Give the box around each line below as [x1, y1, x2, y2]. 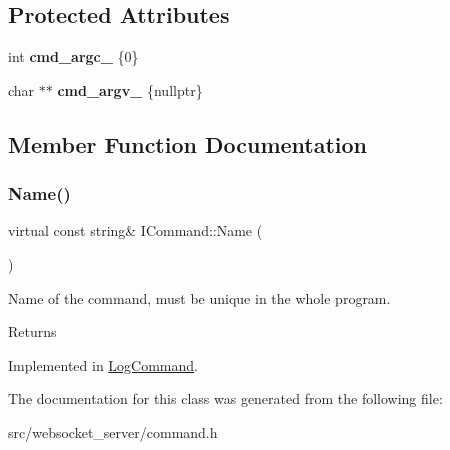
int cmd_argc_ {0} [8, 46, 139, 67]
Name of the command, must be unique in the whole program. [8, 287, 391, 308]
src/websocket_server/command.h [8, 421, 218, 442]
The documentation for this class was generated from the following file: [8, 388, 443, 409]
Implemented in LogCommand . [8, 354, 198, 375]
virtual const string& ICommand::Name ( [8, 220, 263, 241]
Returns [8, 321, 57, 342]
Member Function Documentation [8, 128, 368, 159]
